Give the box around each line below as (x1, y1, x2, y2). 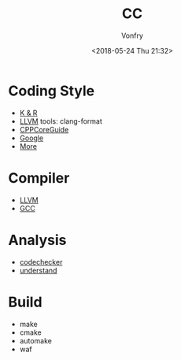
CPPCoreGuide (19, 124, 69, 134)
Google (19, 133, 44, 143)
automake (19, 336, 53, 345)
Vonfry (120, 31, 144, 40)
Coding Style (8, 82, 95, 99)
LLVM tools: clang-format (19, 116, 102, 126)
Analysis (8, 231, 67, 249)
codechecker (19, 257, 63, 266)
